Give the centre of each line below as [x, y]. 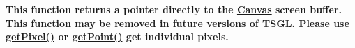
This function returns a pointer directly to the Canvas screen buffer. [174, 9]
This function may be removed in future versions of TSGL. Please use [177, 23]
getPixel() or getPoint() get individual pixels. [117, 37]
